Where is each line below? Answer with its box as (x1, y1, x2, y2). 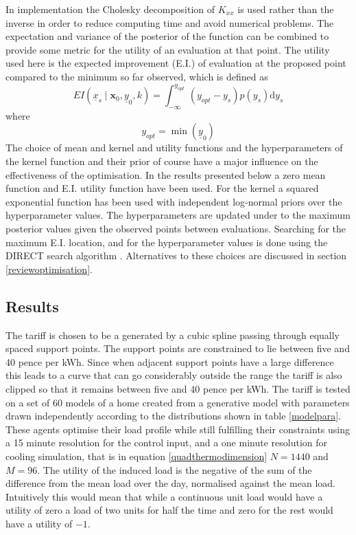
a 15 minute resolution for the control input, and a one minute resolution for (5, 435, 327, 450)
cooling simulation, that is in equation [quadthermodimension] (5, 448, 268, 463)
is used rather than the (237, 2, 334, 16)
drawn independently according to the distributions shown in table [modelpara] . (5, 408, 341, 423)
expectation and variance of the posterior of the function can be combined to (5, 29, 329, 43)
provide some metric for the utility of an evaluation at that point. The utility (5, 42, 330, 56)
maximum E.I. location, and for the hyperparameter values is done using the (5, 234, 328, 249)
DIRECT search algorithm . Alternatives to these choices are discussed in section (5, 248, 347, 263)
